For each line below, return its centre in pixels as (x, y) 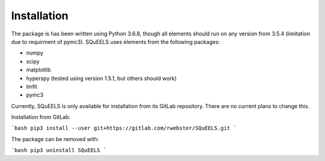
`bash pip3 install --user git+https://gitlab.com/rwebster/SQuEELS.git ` (124, 128)
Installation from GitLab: (41, 117)
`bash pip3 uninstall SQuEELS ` (59, 150)
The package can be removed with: (55, 139)
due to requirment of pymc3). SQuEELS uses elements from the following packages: (116, 41)
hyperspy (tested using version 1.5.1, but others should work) (101, 78)
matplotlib (39, 70)
